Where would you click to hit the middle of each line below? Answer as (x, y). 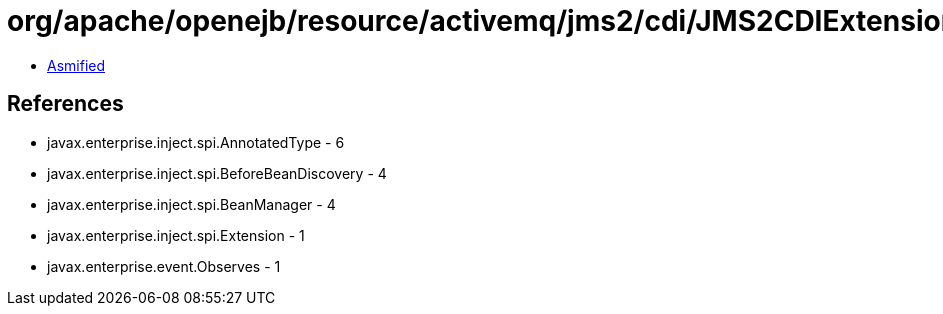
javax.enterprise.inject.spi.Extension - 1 (176, 235)
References (65, 104)
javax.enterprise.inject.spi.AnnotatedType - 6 (196, 142)
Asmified (76, 65)
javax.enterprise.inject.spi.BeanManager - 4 (191, 204)
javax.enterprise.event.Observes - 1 (164, 266)
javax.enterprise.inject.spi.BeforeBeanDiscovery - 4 (217, 173)
